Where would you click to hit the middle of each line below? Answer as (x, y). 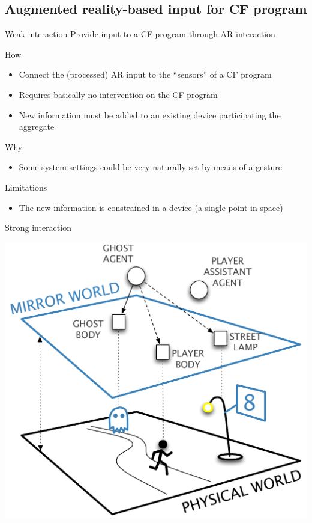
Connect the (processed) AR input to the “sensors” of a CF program (145, 74)
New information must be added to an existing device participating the (150, 115)
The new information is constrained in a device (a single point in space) (151, 207)
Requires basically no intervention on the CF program (118, 94)
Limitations (26, 187)
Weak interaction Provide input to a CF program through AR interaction (140, 34)
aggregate (37, 127)
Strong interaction (38, 228)
